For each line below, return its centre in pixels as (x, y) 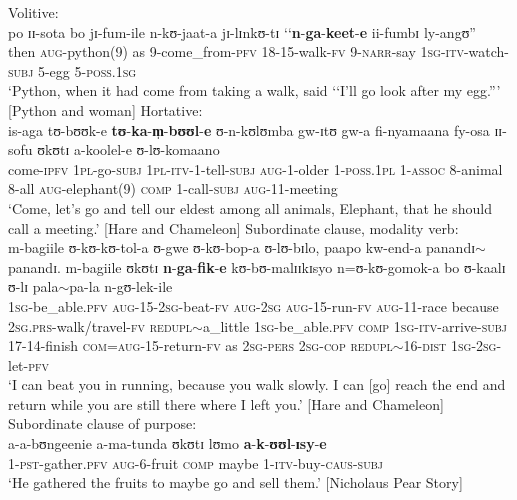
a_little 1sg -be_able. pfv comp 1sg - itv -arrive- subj (354, 325)
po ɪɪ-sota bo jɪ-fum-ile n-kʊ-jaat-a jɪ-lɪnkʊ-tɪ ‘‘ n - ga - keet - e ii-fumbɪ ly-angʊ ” (242, 31)
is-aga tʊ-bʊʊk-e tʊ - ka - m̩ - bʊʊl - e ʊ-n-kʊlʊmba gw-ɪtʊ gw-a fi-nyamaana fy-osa (249, 129)
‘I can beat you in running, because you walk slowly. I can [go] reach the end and (257, 384)
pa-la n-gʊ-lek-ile (121, 286)
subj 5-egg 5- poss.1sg (72, 70)
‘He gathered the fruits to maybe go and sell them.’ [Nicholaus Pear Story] (235, 482)
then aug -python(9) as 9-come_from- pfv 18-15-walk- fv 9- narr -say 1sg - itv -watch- (259, 51)
